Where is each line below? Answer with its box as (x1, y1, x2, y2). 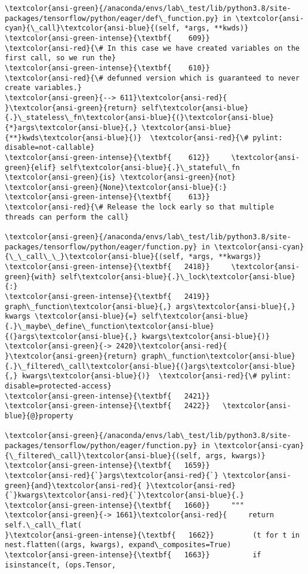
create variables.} (5, 84, 82, 92)
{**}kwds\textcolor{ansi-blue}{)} (5, 133, 142, 142)
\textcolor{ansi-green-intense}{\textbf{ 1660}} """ (5, 501, 244, 510)
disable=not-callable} (5, 143, 95, 152)
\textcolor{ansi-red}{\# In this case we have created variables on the (5, 44, 300, 53)
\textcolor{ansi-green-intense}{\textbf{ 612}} (5, 153, 210, 162)
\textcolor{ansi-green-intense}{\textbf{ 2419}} (5, 292, 210, 301)
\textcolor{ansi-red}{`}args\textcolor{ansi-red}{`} (5, 471, 218, 480)
